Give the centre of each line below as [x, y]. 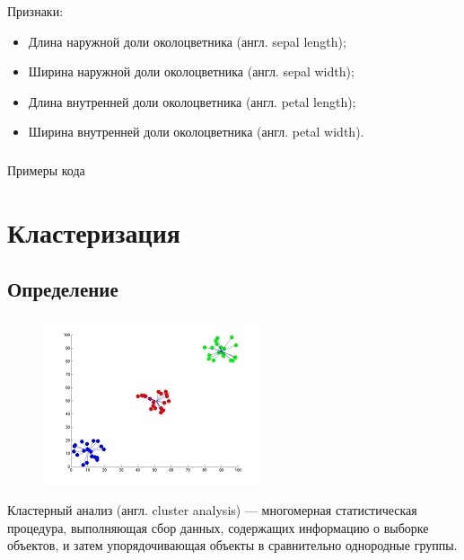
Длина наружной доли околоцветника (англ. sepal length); [187, 41]
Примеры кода [46, 169]
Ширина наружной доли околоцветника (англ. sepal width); [191, 71]
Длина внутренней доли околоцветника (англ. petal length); [192, 101]
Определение [63, 289]
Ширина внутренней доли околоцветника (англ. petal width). [196, 132]
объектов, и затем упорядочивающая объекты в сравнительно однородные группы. [232, 545]
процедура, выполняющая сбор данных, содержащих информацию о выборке [218, 527]
